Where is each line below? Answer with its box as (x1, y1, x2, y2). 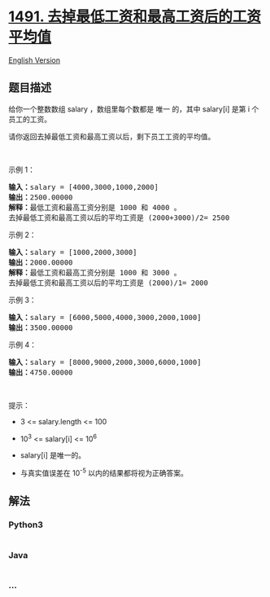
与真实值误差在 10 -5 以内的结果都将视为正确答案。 (20, 467, 189, 478)
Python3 (8, 519, 43, 530)
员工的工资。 (8, 114, 51, 124)
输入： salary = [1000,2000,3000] (8, 248, 137, 257)
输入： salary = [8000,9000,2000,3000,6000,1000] (8, 358, 202, 367)
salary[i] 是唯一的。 (20, 450, 86, 460)
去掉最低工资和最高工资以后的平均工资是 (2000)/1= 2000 (8, 278, 209, 288)
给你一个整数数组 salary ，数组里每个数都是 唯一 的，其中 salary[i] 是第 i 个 (8, 103, 259, 114)
